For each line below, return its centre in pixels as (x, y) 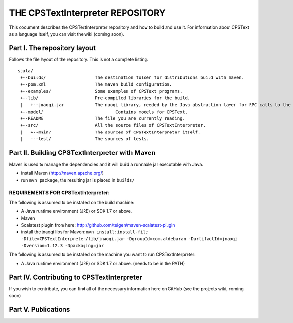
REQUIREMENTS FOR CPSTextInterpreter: (59, 192)
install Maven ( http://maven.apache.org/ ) (62, 173)
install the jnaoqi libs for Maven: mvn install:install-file (85, 232)
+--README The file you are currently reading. (103, 118)
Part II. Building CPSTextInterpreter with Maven (82, 153)
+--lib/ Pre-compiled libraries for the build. (105, 98)
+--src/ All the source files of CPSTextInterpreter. (113, 125)
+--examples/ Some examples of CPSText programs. (101, 91)
